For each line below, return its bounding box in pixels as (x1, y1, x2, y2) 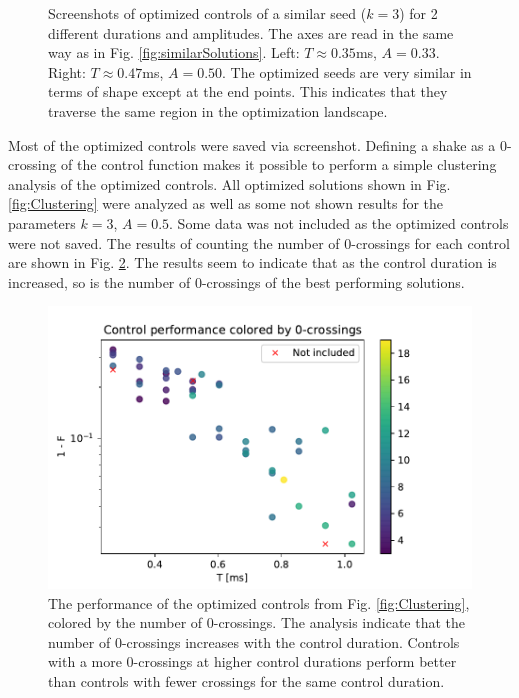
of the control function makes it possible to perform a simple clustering (61, 154, 497, 175)
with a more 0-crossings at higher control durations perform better (48, 651, 457, 672)
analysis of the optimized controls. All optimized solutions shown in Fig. (8, 173, 451, 194)
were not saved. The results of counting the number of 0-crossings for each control (8, 232, 510, 253)
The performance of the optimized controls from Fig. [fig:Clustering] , (48, 592, 470, 613)
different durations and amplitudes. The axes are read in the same (48, 22, 454, 43)
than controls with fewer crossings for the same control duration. (48, 670, 445, 691)
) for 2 (399, 3, 438, 23)
